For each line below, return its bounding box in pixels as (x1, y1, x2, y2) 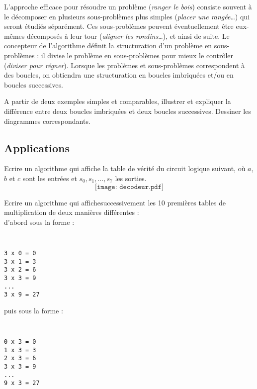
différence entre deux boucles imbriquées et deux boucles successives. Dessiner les (4, 105, 251, 116)
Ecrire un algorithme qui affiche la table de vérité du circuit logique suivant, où (4, 163, 246, 174)
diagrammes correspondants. (4, 115, 90, 126)
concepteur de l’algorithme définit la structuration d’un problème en (4, 40, 212, 51)
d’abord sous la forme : (4, 216, 75, 227)
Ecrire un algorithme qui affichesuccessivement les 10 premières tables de (4, 197, 226, 207)
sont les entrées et (22, 173, 77, 183)
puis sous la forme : (4, 305, 63, 315)
